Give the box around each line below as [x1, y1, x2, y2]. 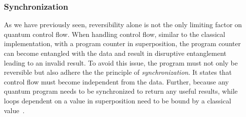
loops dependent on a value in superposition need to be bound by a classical [4, 95, 231, 105]
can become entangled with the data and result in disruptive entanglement [4, 48, 227, 58]
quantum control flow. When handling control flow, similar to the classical [4, 29, 226, 39]
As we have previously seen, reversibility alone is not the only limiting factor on [4, 19, 242, 30]
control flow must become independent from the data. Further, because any [4, 76, 229, 86]
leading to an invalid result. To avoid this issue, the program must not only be [4, 57, 238, 67]
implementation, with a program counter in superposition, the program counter [4, 38, 241, 49]
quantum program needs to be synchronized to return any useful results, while [4, 86, 238, 96]
